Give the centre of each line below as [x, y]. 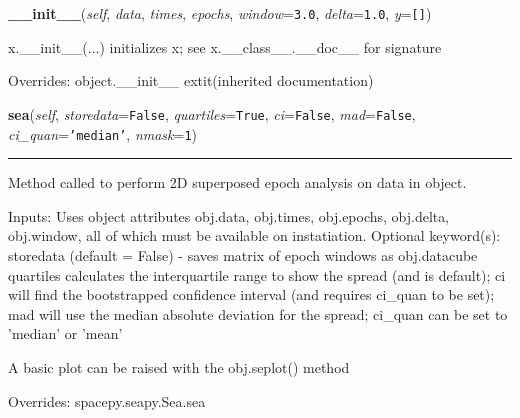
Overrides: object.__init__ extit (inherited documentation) [191, 80]
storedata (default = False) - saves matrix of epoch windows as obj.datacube [243, 254]
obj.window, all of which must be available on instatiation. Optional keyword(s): [254, 235]
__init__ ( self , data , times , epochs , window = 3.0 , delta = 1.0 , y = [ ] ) [220, 13]
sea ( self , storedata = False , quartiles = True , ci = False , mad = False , [212, 113]
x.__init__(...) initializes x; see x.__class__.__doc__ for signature [225, 46]
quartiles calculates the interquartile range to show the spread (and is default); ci [257, 274]
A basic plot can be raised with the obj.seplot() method [179, 366]
